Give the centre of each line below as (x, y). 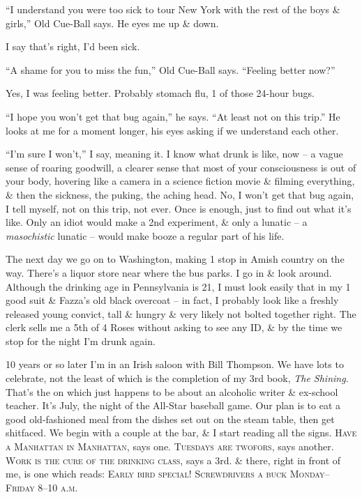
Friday (20, 487)
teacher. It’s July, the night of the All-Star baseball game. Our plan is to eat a (173, 405)
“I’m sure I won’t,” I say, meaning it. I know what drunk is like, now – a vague (174, 154)
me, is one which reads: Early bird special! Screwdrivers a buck (146, 474)
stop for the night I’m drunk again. (81, 341)
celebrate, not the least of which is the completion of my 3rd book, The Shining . (177, 378)
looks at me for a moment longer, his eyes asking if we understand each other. (172, 130)
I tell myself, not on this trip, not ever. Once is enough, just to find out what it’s (179, 208)
